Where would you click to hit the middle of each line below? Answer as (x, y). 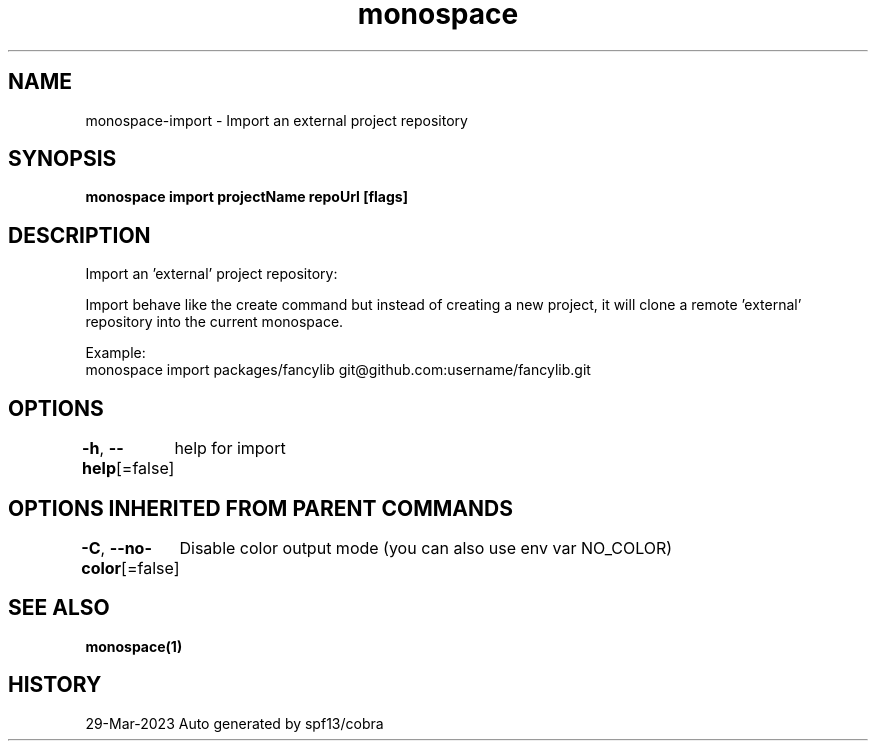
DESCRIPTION (79, 235)
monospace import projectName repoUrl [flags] (246, 197)
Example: (115, 353)
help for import (230, 448)
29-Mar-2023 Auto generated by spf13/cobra (234, 723)
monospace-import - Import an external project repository (276, 120)
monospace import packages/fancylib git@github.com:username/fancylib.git (338, 370)
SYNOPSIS (62, 159)
